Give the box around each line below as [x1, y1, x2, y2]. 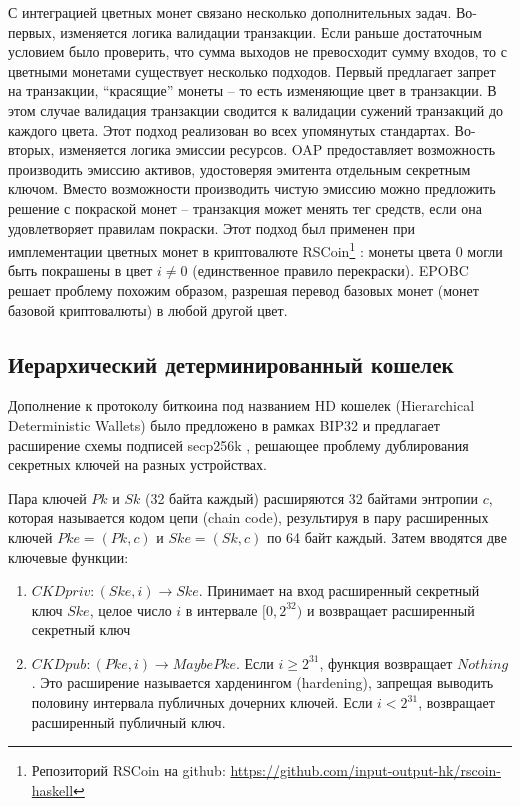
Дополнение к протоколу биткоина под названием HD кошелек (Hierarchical [8, 395, 475, 416]
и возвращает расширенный [306, 599, 475, 620]
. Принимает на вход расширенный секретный [198, 580, 480, 601]
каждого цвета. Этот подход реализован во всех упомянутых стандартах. [8, 119, 450, 140]
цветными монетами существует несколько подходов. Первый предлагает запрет [8, 60, 496, 81]
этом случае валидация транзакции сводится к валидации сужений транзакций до [8, 99, 504, 120]
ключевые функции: [8, 546, 129, 567]
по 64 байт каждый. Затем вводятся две [266, 526, 507, 547]
